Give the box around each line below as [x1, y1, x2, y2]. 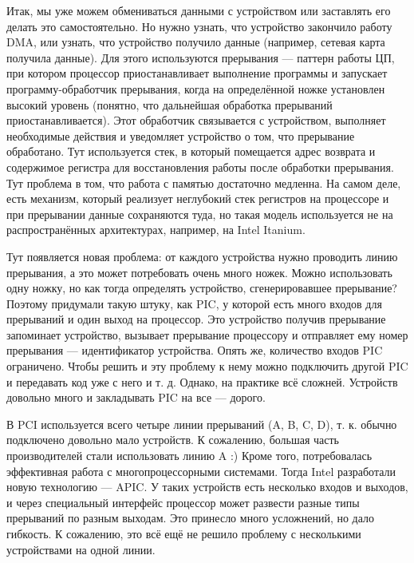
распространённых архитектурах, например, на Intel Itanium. [6, 221, 306, 238]
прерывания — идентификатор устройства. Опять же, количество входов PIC [6, 342, 383, 359]
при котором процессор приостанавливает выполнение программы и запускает [6, 65, 388, 81]
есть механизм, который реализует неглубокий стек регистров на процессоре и [6, 190, 389, 207]
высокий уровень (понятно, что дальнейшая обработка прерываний [6, 96, 333, 113]
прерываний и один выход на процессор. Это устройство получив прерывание [6, 311, 386, 327]
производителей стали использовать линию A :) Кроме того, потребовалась [6, 447, 373, 464]
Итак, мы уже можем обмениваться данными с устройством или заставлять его [6, 2, 391, 18]
